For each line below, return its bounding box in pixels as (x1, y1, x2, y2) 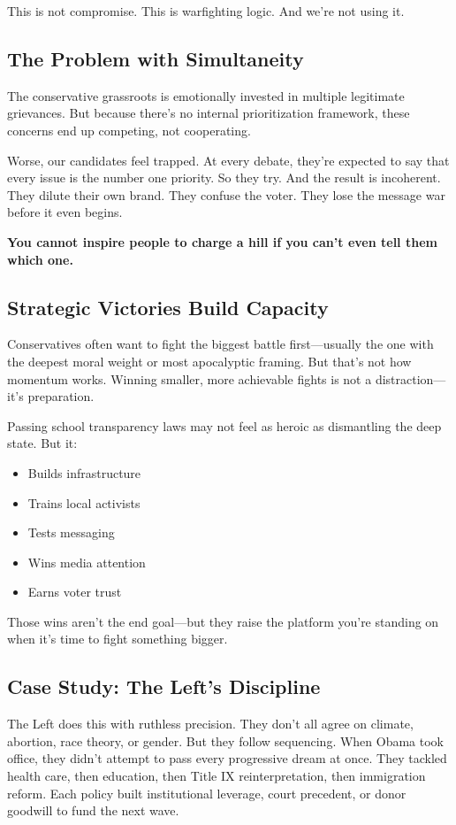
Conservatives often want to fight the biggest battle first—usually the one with (7, 335, 434, 353)
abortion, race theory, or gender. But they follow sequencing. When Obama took (7, 731, 445, 750)
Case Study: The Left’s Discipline (7, 673, 321, 700)
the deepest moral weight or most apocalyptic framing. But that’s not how (7, 351, 412, 370)
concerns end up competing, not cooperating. (7, 120, 251, 139)
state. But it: (7, 434, 78, 452)
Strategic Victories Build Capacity (7, 293, 329, 320)
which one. (7, 250, 73, 268)
